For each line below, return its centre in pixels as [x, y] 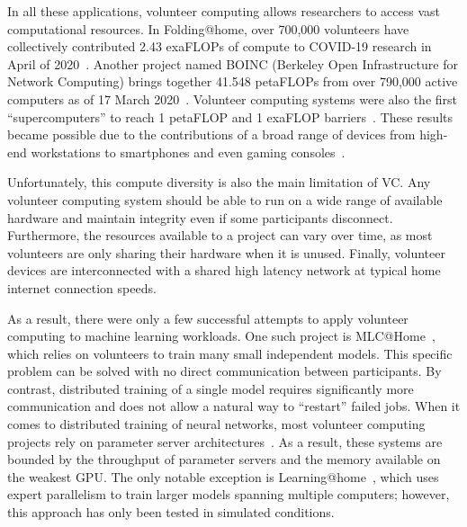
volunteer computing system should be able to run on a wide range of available [225, 199]
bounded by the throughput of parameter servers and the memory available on [224, 459]
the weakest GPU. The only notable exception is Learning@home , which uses [223, 476]
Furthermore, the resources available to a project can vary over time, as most [220, 235]
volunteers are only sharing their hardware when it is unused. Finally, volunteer [226, 252]
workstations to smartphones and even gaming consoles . [188, 152]
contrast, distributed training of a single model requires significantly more [211, 388]
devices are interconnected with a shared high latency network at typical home [224, 270]
